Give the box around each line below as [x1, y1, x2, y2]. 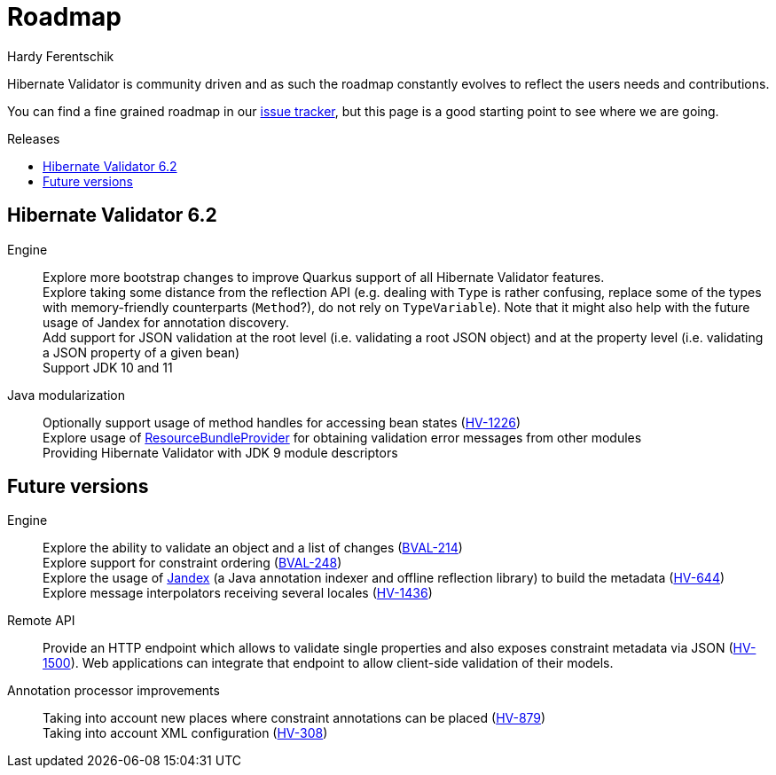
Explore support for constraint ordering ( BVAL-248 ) [43, 555, 342, 571]
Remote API [7, 613, 75, 629]
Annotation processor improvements [7, 683, 220, 699]
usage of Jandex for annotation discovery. [43, 314, 290, 330]
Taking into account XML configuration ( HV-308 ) [43, 725, 328, 741]
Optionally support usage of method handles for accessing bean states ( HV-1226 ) [43, 414, 521, 430]
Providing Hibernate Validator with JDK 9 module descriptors [43, 444, 398, 460]
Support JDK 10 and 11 [43, 359, 173, 375]
